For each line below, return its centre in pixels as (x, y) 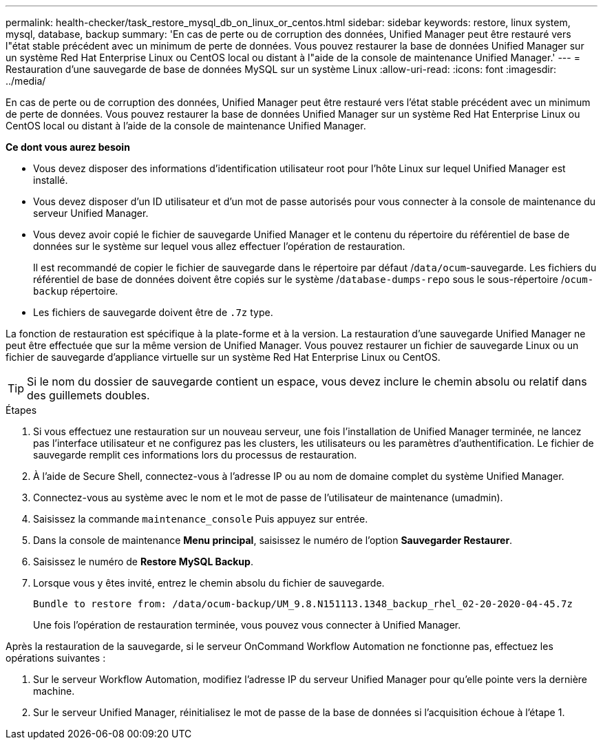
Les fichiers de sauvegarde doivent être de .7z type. (153, 312)
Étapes (21, 410)
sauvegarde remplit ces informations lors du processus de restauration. (195, 455)
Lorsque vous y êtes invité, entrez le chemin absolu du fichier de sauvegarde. (209, 583)
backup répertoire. (76, 291)
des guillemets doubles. (88, 395)
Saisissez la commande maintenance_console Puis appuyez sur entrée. (201, 519)
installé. (51, 180)
